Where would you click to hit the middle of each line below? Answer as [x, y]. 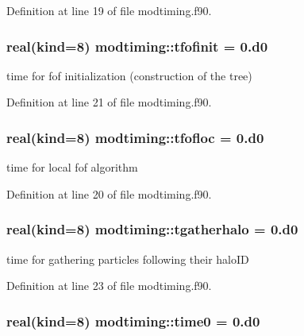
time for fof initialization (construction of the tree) [129, 75]
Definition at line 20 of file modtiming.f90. [109, 193]
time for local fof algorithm [72, 167]
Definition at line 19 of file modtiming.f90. [109, 10]
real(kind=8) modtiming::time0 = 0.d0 [133, 321]
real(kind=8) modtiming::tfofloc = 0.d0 [135, 137]
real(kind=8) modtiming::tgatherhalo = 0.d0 [152, 229]
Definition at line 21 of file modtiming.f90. [109, 102]
